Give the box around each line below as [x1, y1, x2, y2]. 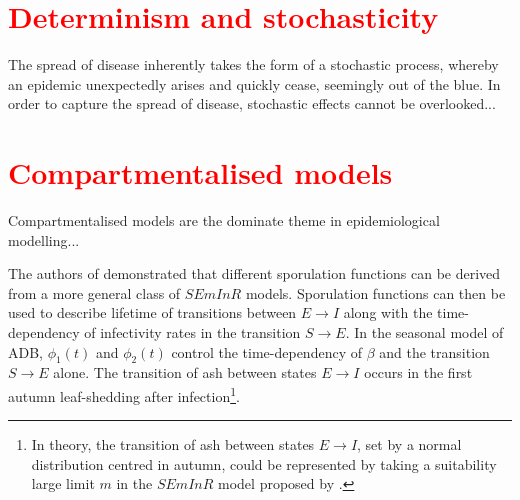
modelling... [8, 229, 80, 250]
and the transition [379, 341, 490, 362]
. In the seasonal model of [345, 322, 504, 342]
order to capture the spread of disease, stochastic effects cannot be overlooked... [8, 93, 496, 114]
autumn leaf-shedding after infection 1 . [8, 382, 240, 406]
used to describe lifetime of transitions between [8, 302, 297, 323]
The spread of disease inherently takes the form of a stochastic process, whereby [8, 54, 499, 75]
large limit [31, 473, 95, 494]
